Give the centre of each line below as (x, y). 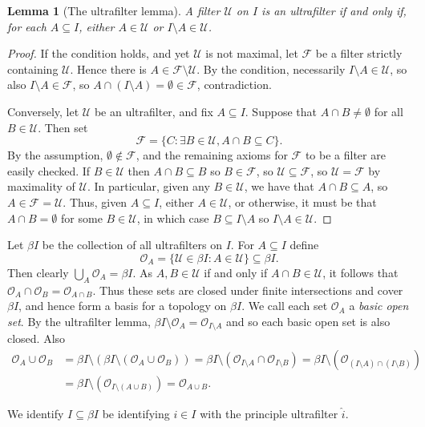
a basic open (379, 306)
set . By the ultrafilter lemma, (79, 321)
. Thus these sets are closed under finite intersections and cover (248, 290)
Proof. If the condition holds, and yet (99, 53)
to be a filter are (345, 155)
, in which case (173, 218)
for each (27, 26)
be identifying (136, 413)
